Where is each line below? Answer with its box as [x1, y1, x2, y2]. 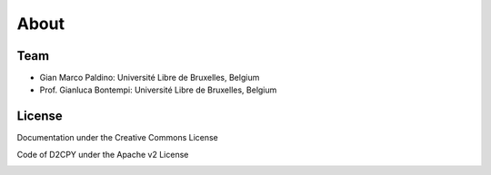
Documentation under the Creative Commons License [16, 132, 218, 143]
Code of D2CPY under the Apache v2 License [16, 149, 189, 160]
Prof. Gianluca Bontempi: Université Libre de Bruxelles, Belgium [39, 84, 277, 95]
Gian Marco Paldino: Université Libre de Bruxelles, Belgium [39, 73, 260, 83]
